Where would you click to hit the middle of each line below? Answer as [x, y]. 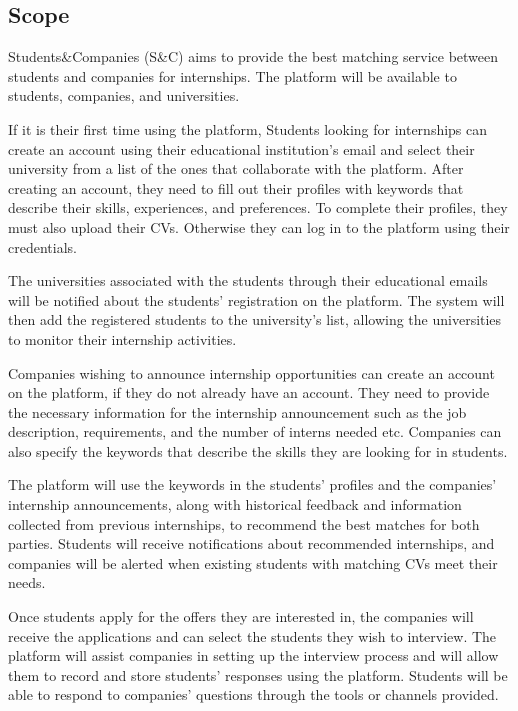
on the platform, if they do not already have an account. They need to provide [249, 392]
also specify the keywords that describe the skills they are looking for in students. [258, 450]
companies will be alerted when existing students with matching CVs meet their [253, 562]
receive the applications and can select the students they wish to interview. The [252, 635]
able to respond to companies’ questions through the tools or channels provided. [253, 694]
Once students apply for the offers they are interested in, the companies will [241, 616]
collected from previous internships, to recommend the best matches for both [244, 523]
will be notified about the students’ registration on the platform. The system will [256, 299]
